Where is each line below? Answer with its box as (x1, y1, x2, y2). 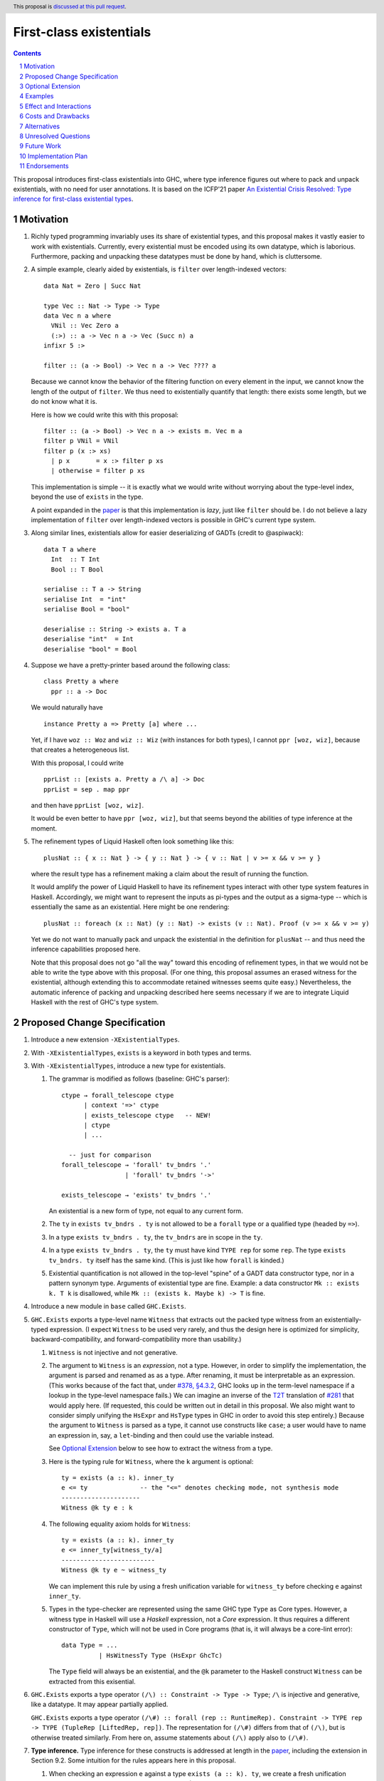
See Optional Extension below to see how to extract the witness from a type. (48, 1444, 273, 1453)
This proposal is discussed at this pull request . (13, 3, 127, 10)
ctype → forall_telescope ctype (61, 1091, 174, 1099)
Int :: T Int (50, 556, 100, 564)
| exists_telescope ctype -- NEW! (83, 1111, 212, 1119)
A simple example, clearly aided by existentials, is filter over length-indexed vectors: (31, 265, 287, 274)
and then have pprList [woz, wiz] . (31, 801, 144, 809)
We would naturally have (31, 703, 103, 712)
